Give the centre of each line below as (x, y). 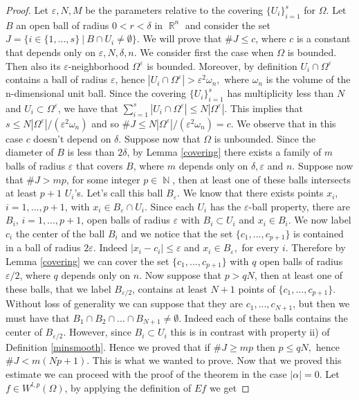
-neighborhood (99, 65)
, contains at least (170, 289)
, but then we (321, 303)
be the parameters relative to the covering (174, 10)
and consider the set (228, 25)
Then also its (33, 65)
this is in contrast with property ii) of (250, 332)
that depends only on (50, 52)
